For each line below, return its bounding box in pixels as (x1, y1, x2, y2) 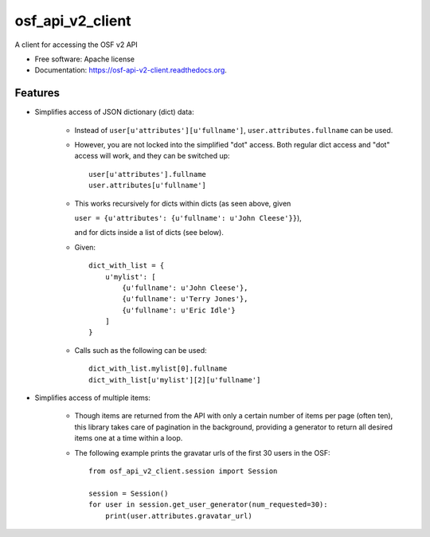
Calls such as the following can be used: (74, 345, 207, 355)
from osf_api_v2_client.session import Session (88, 467, 278, 476)
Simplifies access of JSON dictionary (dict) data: (34, 108, 194, 117)
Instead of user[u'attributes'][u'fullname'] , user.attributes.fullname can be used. (74, 125, 393, 135)
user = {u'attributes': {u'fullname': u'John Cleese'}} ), (74, 213, 302, 222)
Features (14, 86, 60, 100)
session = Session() (88, 488, 169, 498)
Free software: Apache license (34, 54, 135, 64)
